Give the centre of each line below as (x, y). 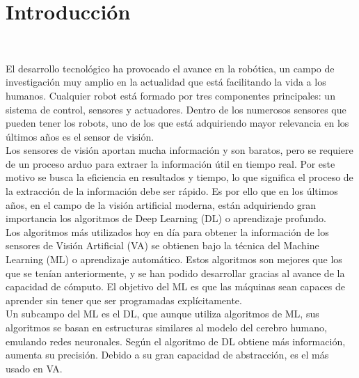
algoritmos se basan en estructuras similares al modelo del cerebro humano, (166, 327)
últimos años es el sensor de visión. (80, 136)
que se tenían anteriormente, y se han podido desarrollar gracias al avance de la (175, 273)
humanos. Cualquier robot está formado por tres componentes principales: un (170, 95)
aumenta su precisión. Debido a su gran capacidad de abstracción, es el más (167, 355)
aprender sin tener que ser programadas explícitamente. (124, 300)
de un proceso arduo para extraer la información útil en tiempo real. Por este (170, 163)
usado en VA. (34, 368)
